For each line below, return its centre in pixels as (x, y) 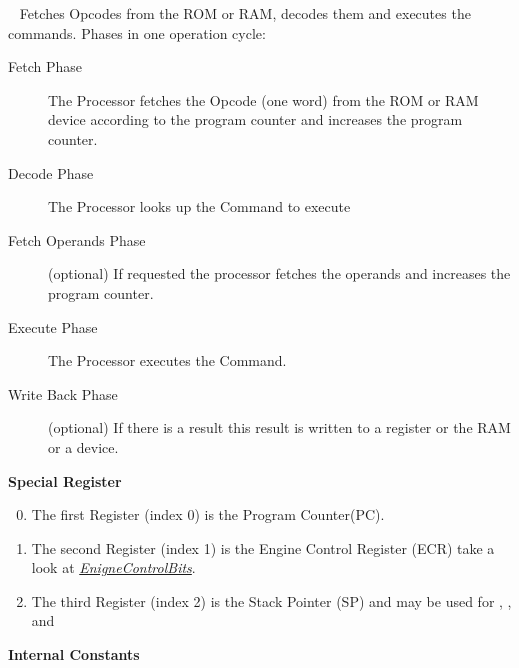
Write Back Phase (63, 393)
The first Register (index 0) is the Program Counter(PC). (208, 514)
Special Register (65, 480)
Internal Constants (74, 654)
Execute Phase (53, 326)
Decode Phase (51, 172)
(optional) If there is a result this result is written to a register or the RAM (279, 427)
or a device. (83, 446)
